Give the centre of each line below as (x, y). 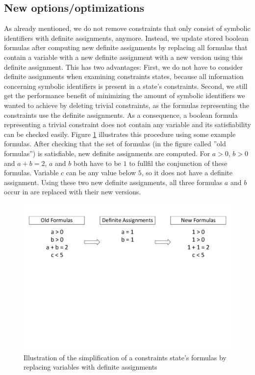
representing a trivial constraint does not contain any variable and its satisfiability (127, 124)
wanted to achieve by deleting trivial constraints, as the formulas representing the (127, 105)
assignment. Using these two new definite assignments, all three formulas (113, 182)
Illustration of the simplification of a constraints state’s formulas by (125, 357)
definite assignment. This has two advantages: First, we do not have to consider (123, 67)
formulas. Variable (31, 173)
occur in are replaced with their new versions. (73, 192)
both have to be (97, 163)
